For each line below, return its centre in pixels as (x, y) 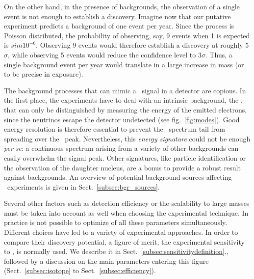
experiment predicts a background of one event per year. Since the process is (119, 26)
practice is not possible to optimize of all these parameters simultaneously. (116, 222)
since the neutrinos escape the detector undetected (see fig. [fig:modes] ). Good (122, 119)
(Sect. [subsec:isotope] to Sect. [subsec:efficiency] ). (80, 270)
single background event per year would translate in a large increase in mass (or (124, 64)
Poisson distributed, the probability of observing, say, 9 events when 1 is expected (127, 35)
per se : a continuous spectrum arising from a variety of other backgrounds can (121, 148)
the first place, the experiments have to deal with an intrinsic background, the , (123, 100)
